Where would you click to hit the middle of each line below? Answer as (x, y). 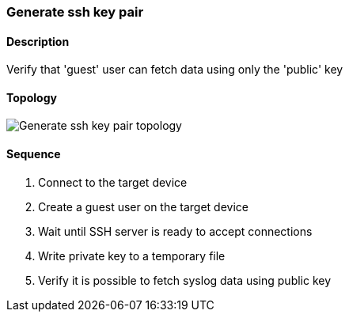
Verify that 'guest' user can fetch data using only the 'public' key (175, 70)
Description (38, 41)
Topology (32, 97)
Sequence (34, 154)
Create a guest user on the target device (143, 206)
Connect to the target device (113, 182)
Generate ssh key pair (75, 12)
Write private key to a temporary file (132, 256)
